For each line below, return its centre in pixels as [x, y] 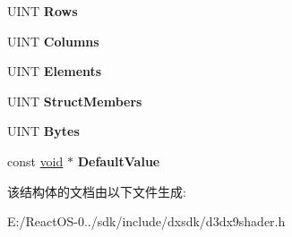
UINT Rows [43, 11]
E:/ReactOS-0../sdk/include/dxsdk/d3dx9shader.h [146, 221]
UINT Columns [53, 41]
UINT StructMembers [75, 101]
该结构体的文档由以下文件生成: [97, 191]
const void [35, 161]
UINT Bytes [43, 131]
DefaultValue [119, 161]
